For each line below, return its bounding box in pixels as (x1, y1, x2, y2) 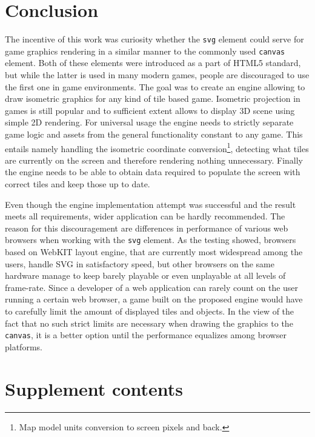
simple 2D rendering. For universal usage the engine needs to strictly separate (5, 116, 294, 128)
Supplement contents (5, 376, 183, 401)
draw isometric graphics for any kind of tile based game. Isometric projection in (5, 92, 300, 105)
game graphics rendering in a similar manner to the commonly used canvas (5, 44, 285, 57)
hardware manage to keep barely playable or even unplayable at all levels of (5, 269, 286, 282)
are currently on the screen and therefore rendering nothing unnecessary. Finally (5, 153, 303, 166)
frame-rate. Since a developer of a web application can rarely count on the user (5, 281, 299, 293)
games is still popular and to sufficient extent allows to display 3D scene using (5, 104, 295, 116)
